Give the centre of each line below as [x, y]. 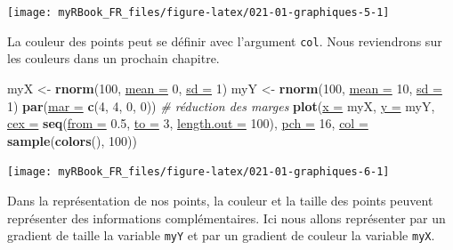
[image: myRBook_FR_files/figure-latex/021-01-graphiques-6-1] [198, 172]
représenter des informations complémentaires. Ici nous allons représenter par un [226, 218]
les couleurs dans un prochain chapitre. [113, 58]
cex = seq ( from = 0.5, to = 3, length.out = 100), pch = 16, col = [188, 123]
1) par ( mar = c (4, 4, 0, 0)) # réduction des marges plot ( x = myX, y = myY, [221, 105]
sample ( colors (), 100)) [72, 140]
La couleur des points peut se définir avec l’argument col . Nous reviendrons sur [225, 40]
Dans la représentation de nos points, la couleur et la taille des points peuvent [220, 200]
